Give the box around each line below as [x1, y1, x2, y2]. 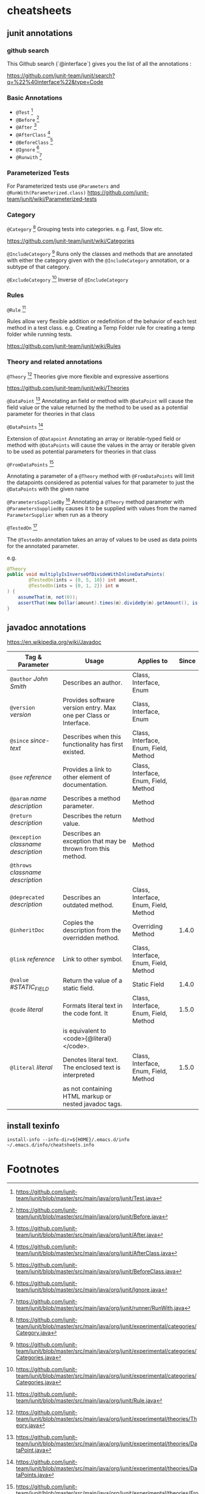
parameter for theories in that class [7, 410, 95, 418]
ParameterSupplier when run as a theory [7, 511, 108, 518]
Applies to [137, 656, 168, 665]
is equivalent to [62, 1026, 106, 1035]
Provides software [62, 696, 115, 705]
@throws [10, 862, 32, 869]
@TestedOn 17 [7, 522, 38, 531]
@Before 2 [15, 115, 40, 123]
